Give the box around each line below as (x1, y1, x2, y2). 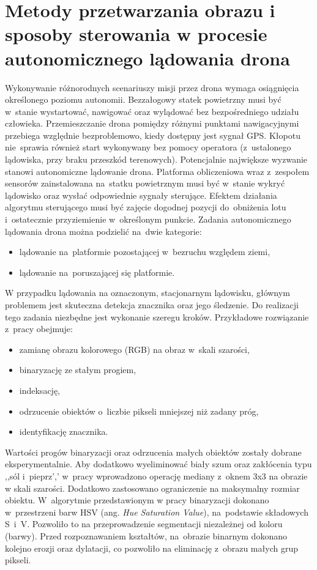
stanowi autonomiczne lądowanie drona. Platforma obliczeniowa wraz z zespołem (5, 165, 310, 177)
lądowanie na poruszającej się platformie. (19, 265, 175, 278)
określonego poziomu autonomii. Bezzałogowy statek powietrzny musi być (5, 93, 282, 106)
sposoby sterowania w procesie (5, 21, 267, 46)
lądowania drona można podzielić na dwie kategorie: (5, 224, 202, 237)
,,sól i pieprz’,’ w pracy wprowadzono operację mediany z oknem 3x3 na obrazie (5, 469, 308, 482)
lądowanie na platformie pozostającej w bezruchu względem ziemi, (19, 245, 270, 258)
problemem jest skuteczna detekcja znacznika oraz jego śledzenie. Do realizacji (5, 298, 299, 311)
